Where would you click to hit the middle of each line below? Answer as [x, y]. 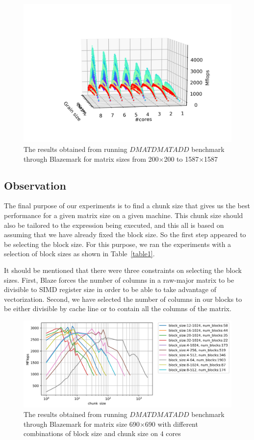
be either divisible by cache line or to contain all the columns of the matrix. [118, 308]
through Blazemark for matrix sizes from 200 [91, 159]
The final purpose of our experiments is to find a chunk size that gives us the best [127, 206]
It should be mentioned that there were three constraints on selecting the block [123, 270]
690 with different [171, 424]
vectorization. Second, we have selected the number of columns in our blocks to [123, 299]
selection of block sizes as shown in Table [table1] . [79, 254]
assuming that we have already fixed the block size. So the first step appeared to [125, 234]
